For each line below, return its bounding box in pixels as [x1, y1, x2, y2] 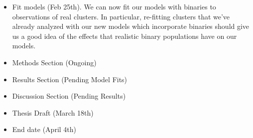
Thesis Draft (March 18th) [12, 107, 94, 118]
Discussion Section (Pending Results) [12, 91, 126, 101]
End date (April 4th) [12, 124, 77, 135]
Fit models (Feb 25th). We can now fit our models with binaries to [12, 1, 216, 11]
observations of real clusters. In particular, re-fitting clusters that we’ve [12, 11, 230, 21]
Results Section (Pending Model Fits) [12, 74, 127, 84]
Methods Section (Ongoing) [12, 57, 97, 67]
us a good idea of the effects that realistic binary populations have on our [12, 30, 237, 41]
